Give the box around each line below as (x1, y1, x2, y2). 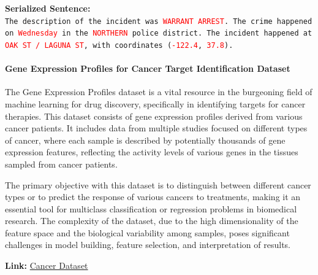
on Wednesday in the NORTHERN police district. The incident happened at (5, 29, 312, 38)
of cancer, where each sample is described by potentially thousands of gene (5, 133, 286, 146)
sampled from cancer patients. (5, 157, 118, 170)
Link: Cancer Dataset (5, 259, 88, 272)
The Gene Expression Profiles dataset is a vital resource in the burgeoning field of (5, 85, 312, 98)
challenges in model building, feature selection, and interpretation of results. (5, 238, 291, 251)
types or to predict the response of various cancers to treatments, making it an (5, 190, 301, 203)
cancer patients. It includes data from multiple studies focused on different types (5, 122, 308, 134)
